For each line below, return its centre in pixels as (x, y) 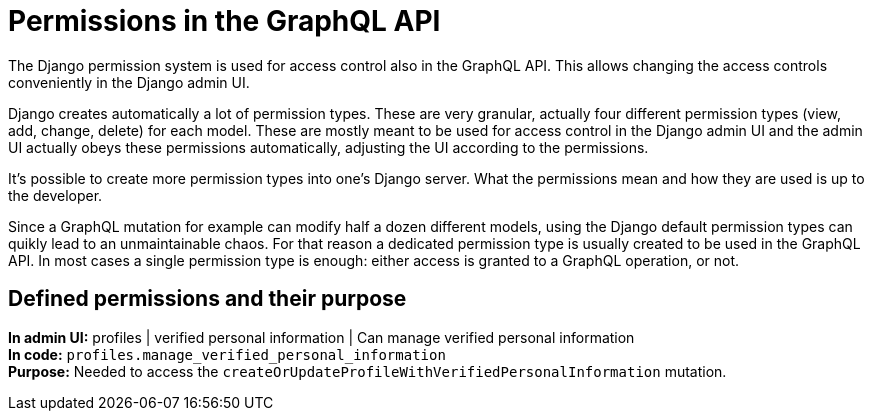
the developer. (55, 195)
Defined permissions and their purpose (207, 299)
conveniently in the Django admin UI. (129, 82)
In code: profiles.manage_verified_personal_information (227, 354)
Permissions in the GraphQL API (224, 21)
